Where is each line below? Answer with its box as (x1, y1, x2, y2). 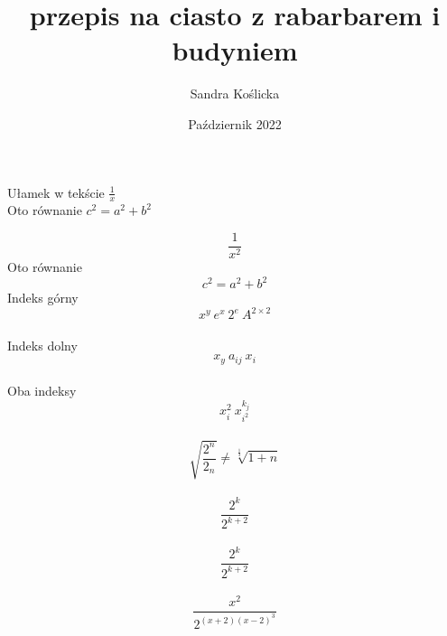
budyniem (172, 32, 298, 69)
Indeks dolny (7, 335, 78, 354)
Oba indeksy (7, 381, 77, 400)
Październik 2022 (188, 114, 282, 133)
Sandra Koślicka (190, 84, 280, 103)
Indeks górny (7, 288, 79, 307)
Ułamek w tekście (7, 182, 105, 201)
